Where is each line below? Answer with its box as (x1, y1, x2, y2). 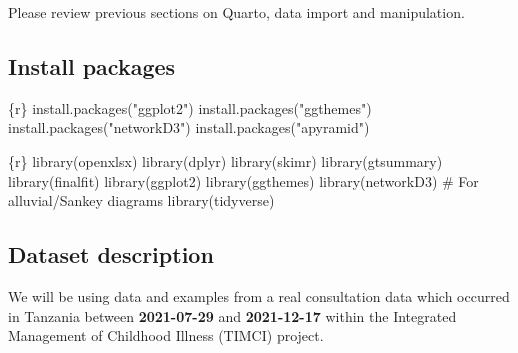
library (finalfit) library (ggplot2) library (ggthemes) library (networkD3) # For (8, 170, 479, 191)
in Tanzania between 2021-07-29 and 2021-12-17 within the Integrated (8, 305, 457, 326)
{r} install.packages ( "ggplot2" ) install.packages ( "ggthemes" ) (8, 97, 372, 118)
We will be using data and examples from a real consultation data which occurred (8, 285, 510, 306)
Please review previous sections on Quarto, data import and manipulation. (8, 2, 465, 22)
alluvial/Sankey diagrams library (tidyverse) (8, 190, 275, 211)
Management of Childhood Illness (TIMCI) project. (8, 325, 324, 346)
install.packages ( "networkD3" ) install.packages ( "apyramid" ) (8, 117, 370, 138)
